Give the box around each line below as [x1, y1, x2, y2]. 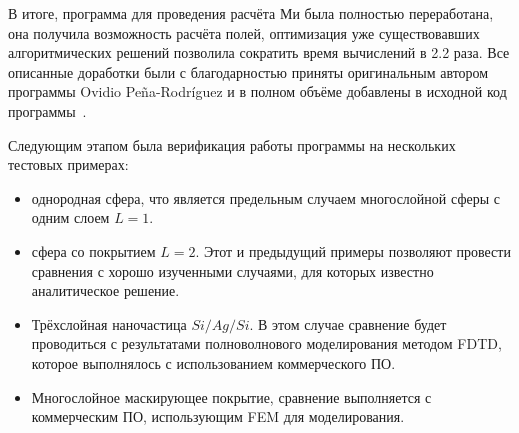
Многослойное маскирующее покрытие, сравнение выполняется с [31, 386, 432, 407]
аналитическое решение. [31, 280, 180, 301]
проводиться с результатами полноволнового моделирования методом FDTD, [31, 333, 502, 354]
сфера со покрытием [31, 240, 156, 261]
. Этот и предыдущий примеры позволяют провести [195, 240, 511, 261]
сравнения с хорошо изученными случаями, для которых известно [31, 260, 434, 281]
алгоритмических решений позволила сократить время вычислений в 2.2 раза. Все [8, 42, 510, 63]
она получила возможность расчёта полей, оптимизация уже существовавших [8, 22, 480, 43]
